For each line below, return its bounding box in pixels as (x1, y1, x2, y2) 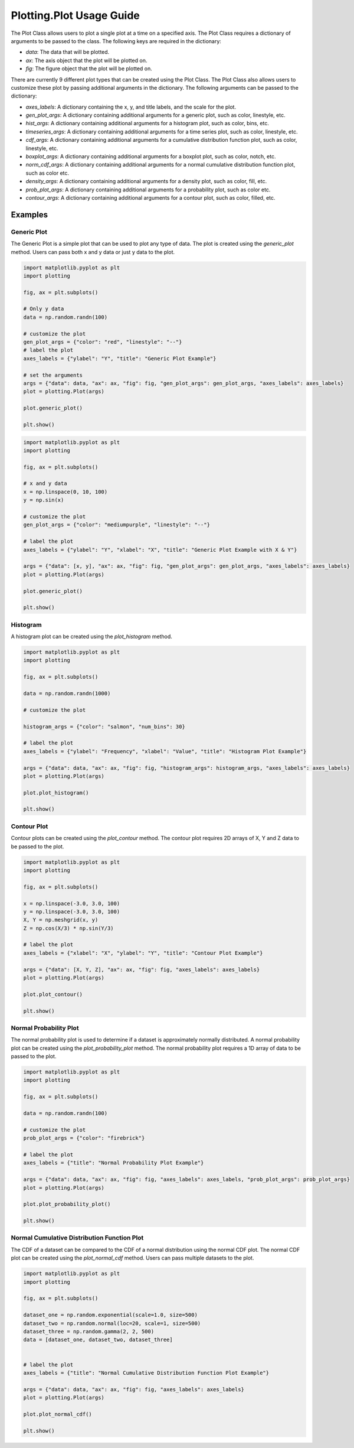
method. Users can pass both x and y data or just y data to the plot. (11, 248, 175, 255)
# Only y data (23, 305, 64, 313)
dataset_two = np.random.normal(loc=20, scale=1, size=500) (23, 1320, 201, 1326)
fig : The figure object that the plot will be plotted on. (25, 65, 153, 72)
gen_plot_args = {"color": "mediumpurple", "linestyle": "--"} (23, 522, 211, 528)
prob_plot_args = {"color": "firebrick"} (23, 1135, 145, 1141)
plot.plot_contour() (23, 991, 83, 998)
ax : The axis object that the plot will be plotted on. (25, 57, 147, 64)
